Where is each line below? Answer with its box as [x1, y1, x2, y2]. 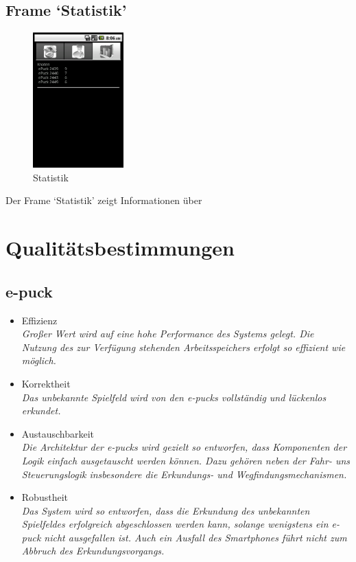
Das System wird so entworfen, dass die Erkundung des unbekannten [21, 503, 310, 517]
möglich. [21, 353, 56, 368]
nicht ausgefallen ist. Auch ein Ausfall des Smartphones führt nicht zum [44, 530, 347, 544]
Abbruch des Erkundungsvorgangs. [21, 543, 165, 558]
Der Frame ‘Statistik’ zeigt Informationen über [5, 193, 202, 207]
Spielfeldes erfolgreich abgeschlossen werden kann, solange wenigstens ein [21, 517, 329, 531]
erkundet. [21, 403, 61, 418]
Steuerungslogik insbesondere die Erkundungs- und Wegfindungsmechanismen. [21, 467, 347, 481]
